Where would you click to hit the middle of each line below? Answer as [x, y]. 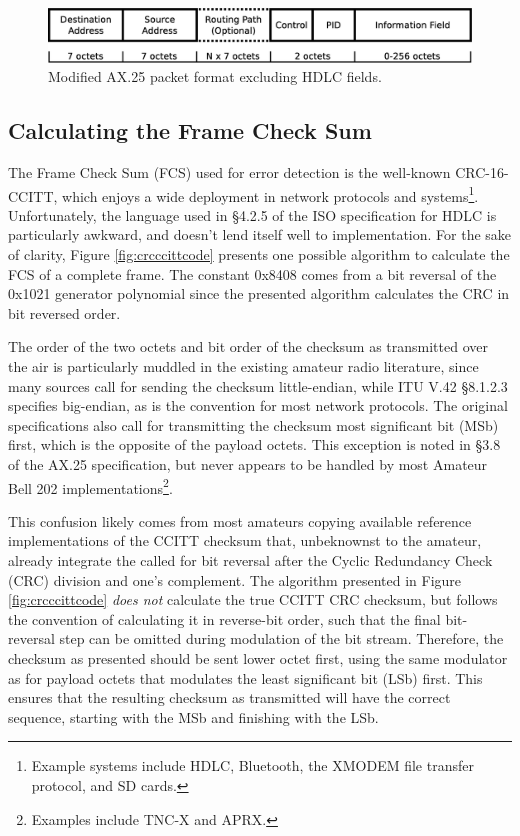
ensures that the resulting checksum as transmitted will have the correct [229, 697]
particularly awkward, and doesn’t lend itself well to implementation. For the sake [260, 234]
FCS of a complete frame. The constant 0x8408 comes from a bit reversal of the [252, 273]
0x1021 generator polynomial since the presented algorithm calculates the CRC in [259, 293]
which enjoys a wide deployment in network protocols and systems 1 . [270, 194]
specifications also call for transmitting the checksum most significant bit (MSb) [253, 424]
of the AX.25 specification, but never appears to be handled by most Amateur [248, 464]
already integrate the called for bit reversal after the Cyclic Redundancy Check [250, 560]
